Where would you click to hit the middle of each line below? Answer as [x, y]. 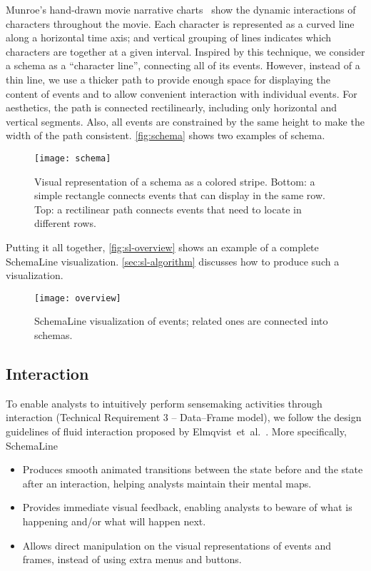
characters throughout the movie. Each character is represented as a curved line [180, 23]
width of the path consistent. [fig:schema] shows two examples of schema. [166, 135]
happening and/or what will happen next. [114, 521]
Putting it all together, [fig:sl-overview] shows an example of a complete [162, 247]
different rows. [65, 223]
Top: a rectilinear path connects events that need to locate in [168, 209]
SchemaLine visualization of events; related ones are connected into [181, 321]
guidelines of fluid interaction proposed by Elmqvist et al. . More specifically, [176, 431]
